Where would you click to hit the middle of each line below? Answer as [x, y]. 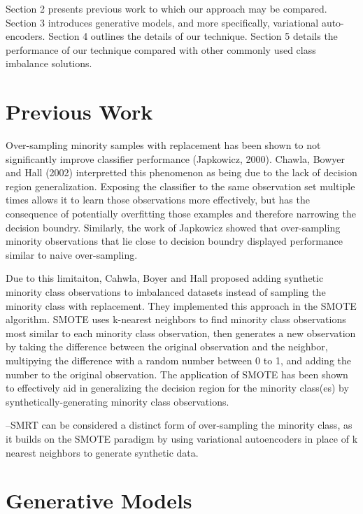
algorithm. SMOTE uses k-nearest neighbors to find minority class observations [176, 319]
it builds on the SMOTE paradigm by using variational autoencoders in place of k [182, 438]
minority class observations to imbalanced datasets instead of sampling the [166, 292]
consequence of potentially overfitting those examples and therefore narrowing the [181, 214]
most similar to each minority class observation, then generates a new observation [181, 333]
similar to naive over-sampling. [72, 254]
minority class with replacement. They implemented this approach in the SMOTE [181, 305]
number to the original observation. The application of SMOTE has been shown [177, 374]
